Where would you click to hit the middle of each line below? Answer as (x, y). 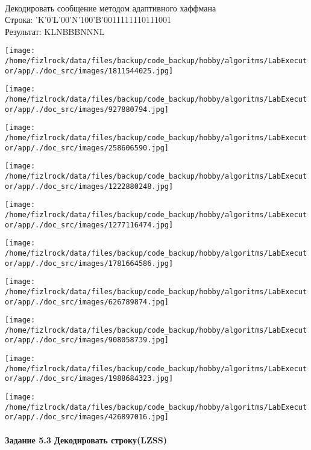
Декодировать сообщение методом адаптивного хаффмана (111, 8)
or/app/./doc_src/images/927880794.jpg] (87, 109)
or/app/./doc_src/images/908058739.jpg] (87, 340)
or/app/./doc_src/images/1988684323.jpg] (89, 379)
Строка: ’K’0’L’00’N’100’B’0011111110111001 (88, 20)
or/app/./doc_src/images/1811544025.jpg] (89, 71)
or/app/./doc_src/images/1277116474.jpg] (89, 225)
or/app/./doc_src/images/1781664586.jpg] (89, 263)
